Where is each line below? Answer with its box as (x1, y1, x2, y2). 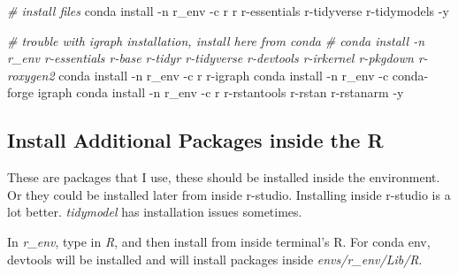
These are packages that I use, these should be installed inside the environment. (7, 168, 440, 187)
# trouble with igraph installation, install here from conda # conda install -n (7, 31, 425, 50)
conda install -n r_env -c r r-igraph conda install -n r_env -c (58, 65, 389, 84)
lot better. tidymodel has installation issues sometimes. (7, 202, 302, 221)
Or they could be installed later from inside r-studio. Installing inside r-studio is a (7, 185, 451, 203)
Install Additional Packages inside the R (7, 126, 384, 154)
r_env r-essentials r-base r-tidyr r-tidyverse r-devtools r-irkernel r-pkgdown (7, 49, 414, 67)
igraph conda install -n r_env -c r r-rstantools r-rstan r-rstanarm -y (37, 83, 404, 102)
